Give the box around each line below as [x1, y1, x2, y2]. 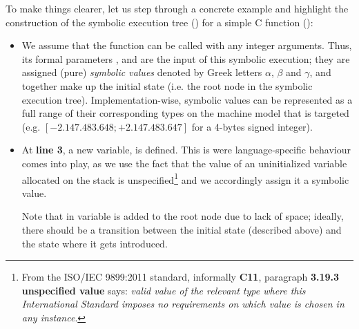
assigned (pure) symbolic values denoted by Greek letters [21, 65, 262, 79]
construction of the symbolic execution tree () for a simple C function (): [6, 15, 313, 29]
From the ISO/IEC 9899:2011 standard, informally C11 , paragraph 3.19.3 [21, 270, 340, 284]
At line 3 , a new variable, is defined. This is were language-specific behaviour [21, 142, 351, 157]
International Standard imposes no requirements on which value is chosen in [21, 297, 345, 311]
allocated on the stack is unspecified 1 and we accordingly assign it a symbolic [21, 170, 349, 187]
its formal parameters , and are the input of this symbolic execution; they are [21, 51, 350, 66]
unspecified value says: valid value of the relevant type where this [21, 283, 306, 297]
